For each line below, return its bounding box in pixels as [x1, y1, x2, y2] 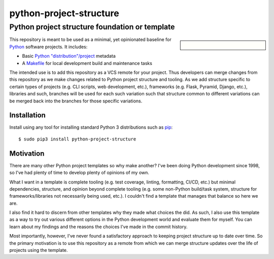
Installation [9, 111, 46, 120]
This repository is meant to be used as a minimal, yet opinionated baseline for [9, 36, 172, 43]
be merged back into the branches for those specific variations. [9, 98, 143, 104]
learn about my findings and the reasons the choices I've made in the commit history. [9, 224, 188, 230]
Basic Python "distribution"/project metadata [22, 53, 116, 59]
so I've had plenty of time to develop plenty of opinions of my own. [9, 170, 150, 176]
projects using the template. [9, 247, 68, 253]
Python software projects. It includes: [9, 44, 88, 50]
